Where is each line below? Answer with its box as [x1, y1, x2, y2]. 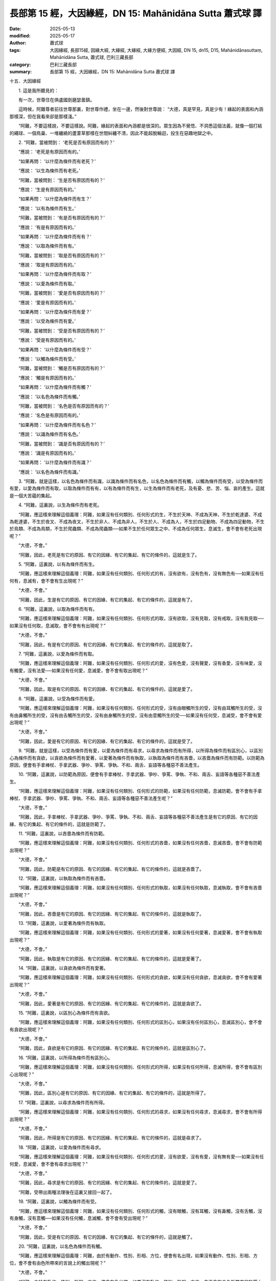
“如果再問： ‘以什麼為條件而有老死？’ [18, 158, 96, 164]
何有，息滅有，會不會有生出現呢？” [9, 577, 84, 584]
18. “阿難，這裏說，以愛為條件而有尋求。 [18, 1144, 104, 1150]
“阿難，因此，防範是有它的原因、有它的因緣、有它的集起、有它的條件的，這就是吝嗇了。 [18, 866, 204, 872]
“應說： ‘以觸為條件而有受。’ [18, 356, 76, 362]
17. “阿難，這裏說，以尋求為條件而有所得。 [18, 1099, 108, 1105]
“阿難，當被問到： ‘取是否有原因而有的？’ [18, 252, 105, 258]
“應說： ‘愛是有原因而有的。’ [18, 299, 76, 305]
